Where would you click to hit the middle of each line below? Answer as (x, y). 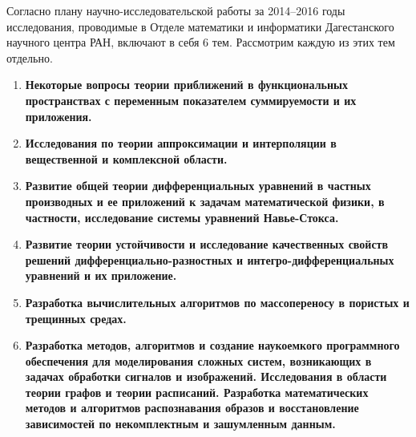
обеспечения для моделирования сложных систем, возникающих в (198, 360)
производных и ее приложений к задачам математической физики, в (205, 201)
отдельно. (30, 57)
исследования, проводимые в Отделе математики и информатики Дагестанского (200, 26)
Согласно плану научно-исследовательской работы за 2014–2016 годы (176, 10)
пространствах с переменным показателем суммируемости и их (191, 100)
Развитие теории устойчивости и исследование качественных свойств (207, 244)
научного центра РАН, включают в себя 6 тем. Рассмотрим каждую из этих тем (201, 42)
